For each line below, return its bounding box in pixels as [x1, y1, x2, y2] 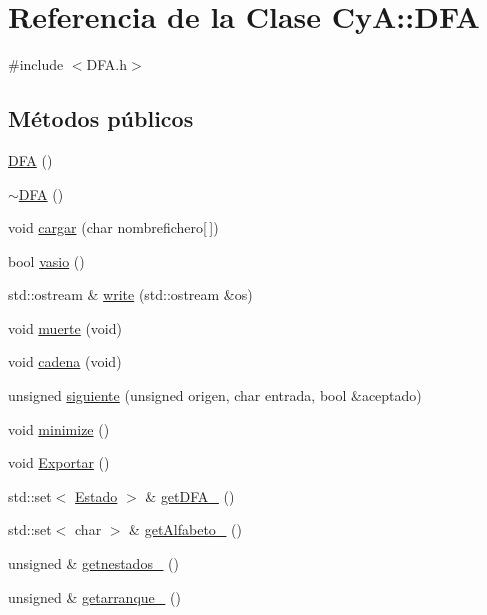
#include [8, 54, 64, 75]
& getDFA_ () [145, 485, 235, 506]
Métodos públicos [8, 103, 194, 134]
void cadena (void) [8, 351, 122, 372]
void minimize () [8, 418, 110, 439]
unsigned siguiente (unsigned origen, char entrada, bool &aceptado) [8, 385, 422, 406]
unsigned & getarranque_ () [8, 586, 181, 607]
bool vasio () [8, 250, 85, 271]
